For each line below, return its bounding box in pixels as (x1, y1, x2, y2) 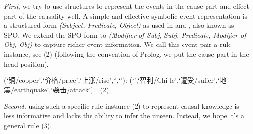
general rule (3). (4, 120, 52, 130)
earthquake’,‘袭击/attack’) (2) (14, 84, 109, 94)
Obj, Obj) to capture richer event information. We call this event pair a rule (4, 39, 231, 49)
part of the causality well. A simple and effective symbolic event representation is (4, 10, 248, 21)
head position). (4, 58, 49, 68)
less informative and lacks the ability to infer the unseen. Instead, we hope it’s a (4, 110, 244, 120)
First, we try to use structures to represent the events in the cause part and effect (4, 1, 249, 11)
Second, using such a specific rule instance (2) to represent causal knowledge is (4, 101, 239, 111)
